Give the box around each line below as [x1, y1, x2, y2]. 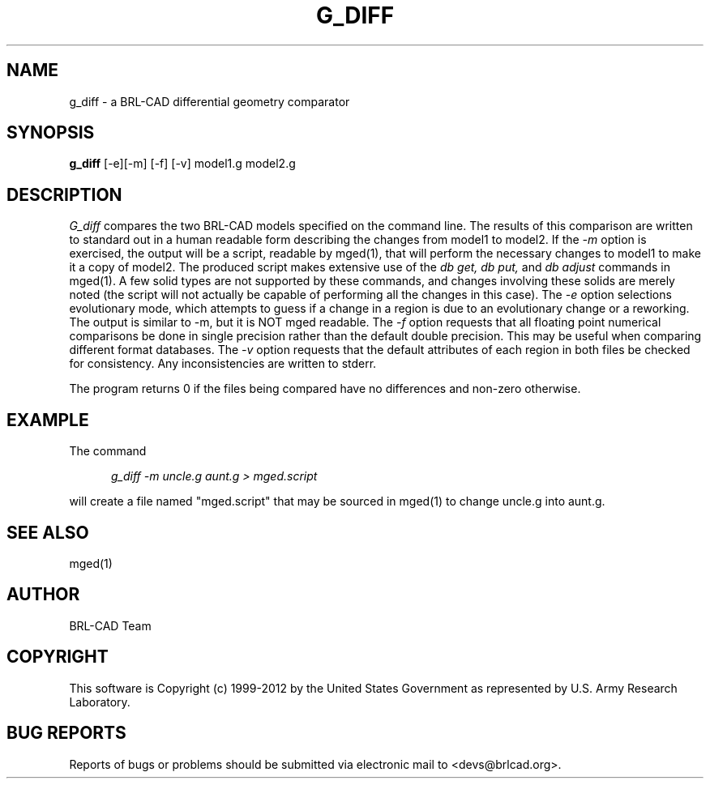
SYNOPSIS [6, 122, 95, 143]
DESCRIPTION [6, 184, 122, 205]
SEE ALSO [6, 522, 89, 543]
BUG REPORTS [6, 723, 126, 744]
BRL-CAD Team [69, 618, 152, 633]
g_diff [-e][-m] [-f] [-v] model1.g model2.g [69, 156, 296, 171]
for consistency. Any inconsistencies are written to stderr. [69, 356, 377, 371]
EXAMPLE [6, 409, 89, 430]
